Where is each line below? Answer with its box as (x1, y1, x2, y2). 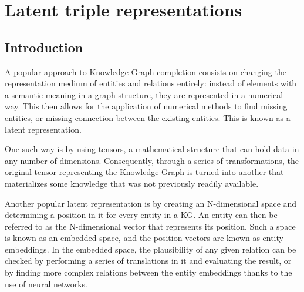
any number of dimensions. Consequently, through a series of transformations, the (5, 154, 299, 166)
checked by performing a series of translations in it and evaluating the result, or (5, 254, 292, 267)
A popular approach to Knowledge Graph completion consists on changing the (5, 65, 286, 78)
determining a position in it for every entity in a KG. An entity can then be (5, 209, 278, 221)
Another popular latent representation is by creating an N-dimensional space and (5, 197, 297, 209)
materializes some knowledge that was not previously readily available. (5, 177, 259, 189)
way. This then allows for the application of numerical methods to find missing (5, 100, 288, 112)
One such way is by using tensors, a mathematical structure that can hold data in (5, 143, 299, 155)
